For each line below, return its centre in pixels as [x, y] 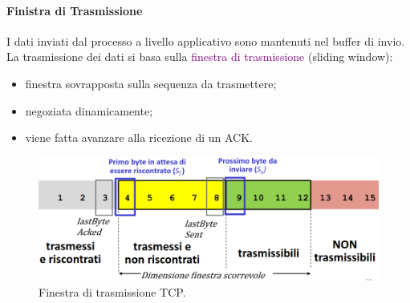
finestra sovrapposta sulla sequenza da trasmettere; [151, 83]
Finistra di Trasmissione [75, 10]
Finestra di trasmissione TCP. [112, 291]
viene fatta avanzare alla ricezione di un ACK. [139, 137]
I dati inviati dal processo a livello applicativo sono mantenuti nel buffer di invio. [206, 40]
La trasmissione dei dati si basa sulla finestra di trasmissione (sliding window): [200, 57]
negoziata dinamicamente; [89, 110]
